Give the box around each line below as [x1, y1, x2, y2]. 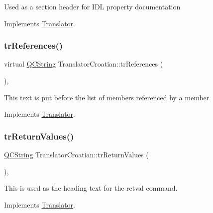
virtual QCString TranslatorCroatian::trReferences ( [4, 59, 163, 69]
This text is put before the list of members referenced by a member [4, 92, 210, 102]
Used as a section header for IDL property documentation [4, 1, 181, 11]
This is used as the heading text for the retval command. [4, 183, 178, 193]
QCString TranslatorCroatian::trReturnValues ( [4, 149, 149, 159]
